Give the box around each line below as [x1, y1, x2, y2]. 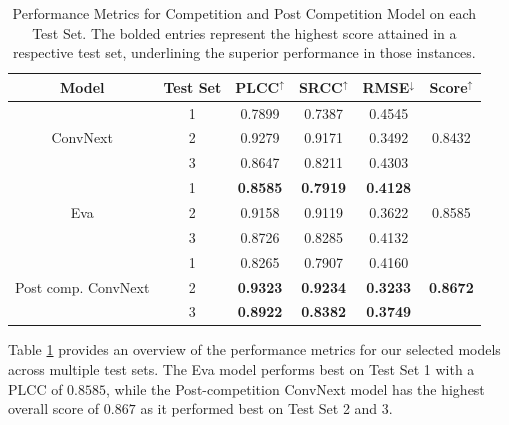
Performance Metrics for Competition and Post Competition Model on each [12, 3, 477, 23]
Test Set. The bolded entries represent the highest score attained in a [32, 22, 457, 43]
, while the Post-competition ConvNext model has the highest [106, 378, 485, 399]
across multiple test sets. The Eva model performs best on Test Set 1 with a [8, 359, 475, 380]
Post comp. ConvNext [15, 276, 150, 297]
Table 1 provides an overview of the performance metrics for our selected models [8, 339, 501, 360]
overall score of [8, 398, 100, 419]
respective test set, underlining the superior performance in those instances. [12, 42, 476, 63]
